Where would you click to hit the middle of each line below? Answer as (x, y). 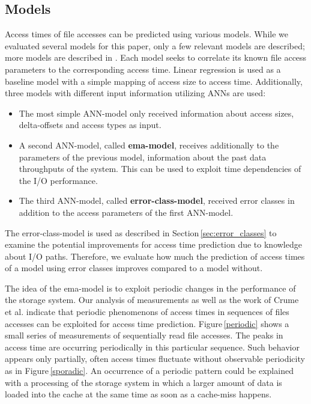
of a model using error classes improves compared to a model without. (134, 268)
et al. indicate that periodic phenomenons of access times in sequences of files (147, 312)
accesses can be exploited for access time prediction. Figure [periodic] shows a (147, 323)
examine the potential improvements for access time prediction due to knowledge (153, 244)
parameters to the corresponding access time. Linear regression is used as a (143, 69)
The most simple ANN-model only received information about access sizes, (156, 113)
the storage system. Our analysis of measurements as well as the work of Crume (152, 300)
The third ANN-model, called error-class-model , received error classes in (157, 200)
